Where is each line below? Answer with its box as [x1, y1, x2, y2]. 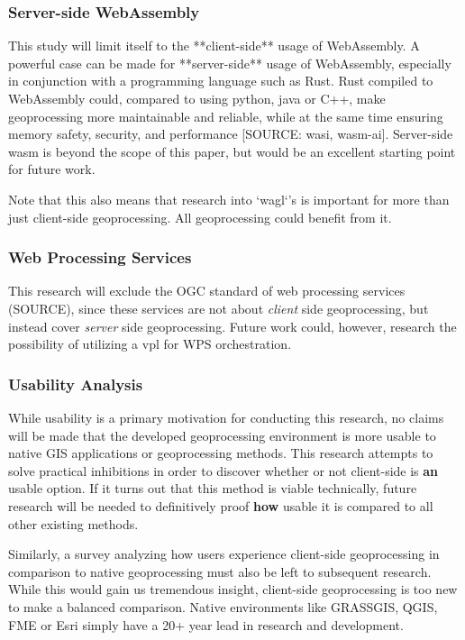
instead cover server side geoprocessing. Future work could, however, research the [8, 316, 457, 335]
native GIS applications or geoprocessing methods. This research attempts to [8, 443, 433, 462]
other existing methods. [8, 514, 139, 533]
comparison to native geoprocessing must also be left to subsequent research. [8, 562, 432, 581]
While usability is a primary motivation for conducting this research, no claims [8, 407, 444, 426]
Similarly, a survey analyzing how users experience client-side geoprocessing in [8, 544, 440, 563]
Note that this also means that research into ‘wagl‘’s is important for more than [8, 189, 450, 208]
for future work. [8, 160, 96, 178]
